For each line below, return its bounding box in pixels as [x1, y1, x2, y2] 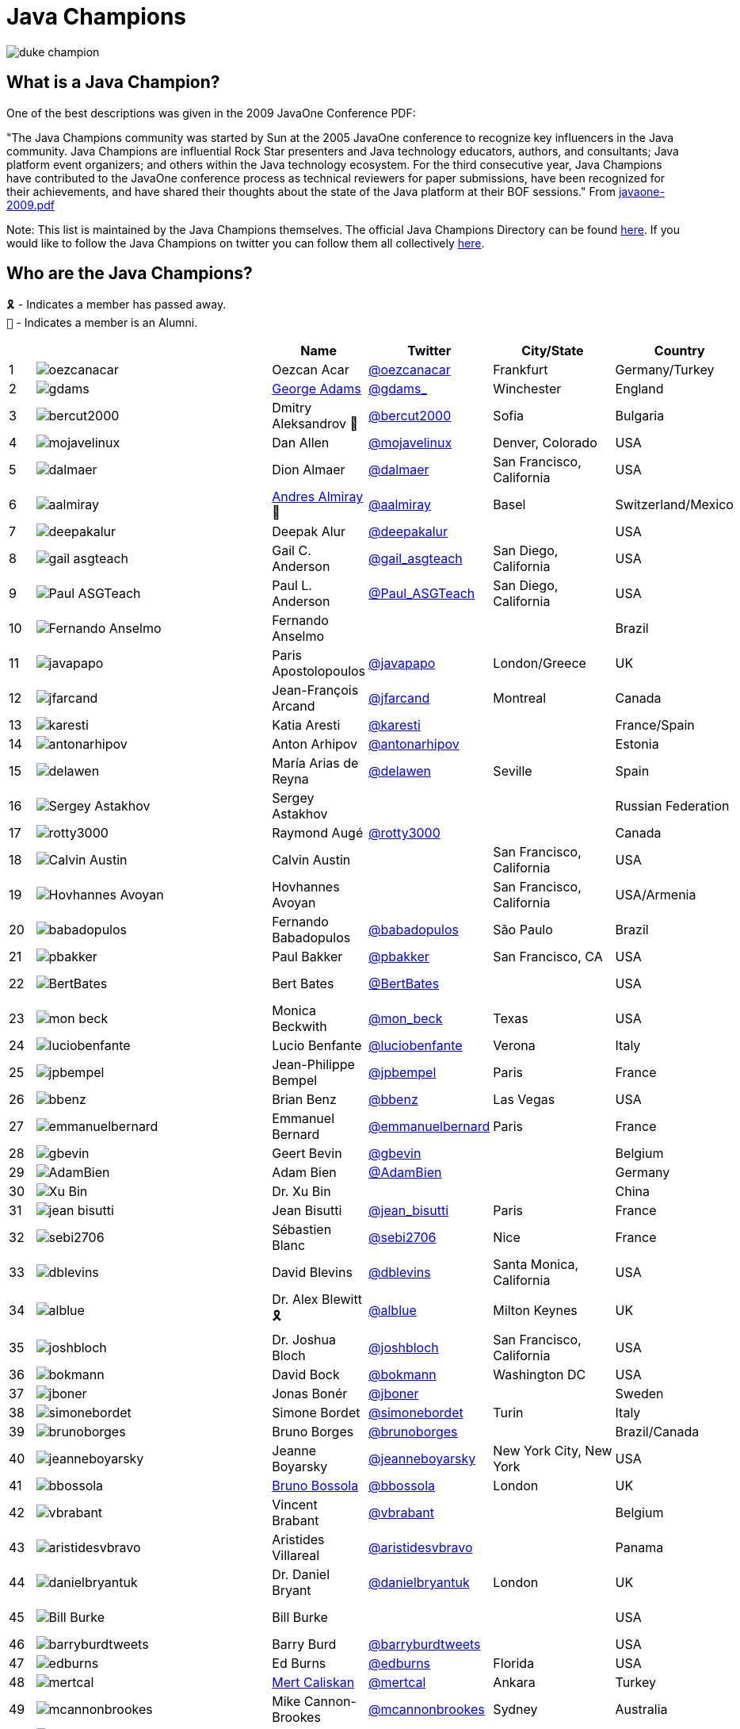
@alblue [368, 1302, 417, 1318]
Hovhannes [272, 879, 340, 895]
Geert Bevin [272, 1145, 342, 1162]
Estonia [615, 736, 659, 753]
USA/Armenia [615, 887, 696, 903]
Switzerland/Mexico [615, 496, 734, 513]
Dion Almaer [272, 462, 345, 478]
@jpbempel [368, 1064, 437, 1081]
